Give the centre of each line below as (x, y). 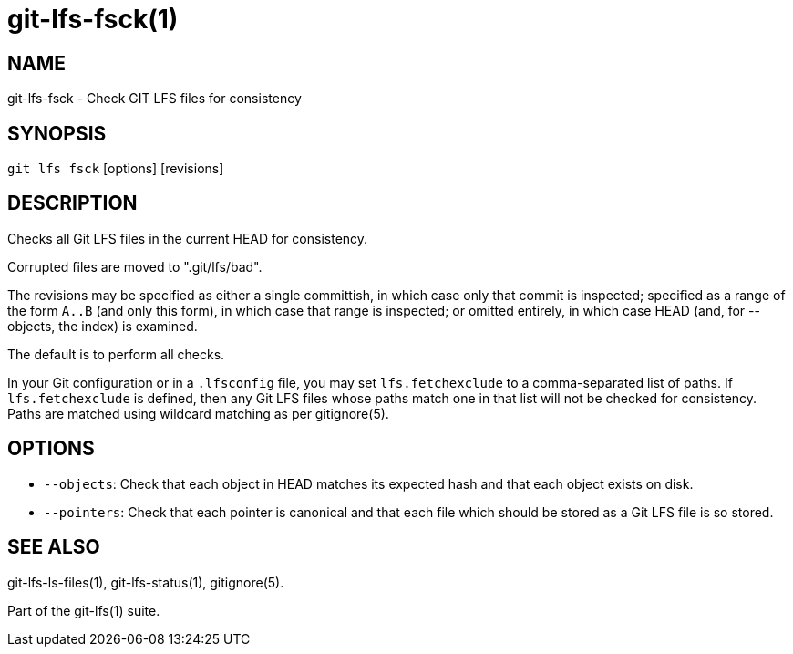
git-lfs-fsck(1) (93, 19)
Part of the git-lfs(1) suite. (84, 610)
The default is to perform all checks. (116, 354)
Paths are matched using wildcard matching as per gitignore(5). (198, 413)
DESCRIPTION (72, 203)
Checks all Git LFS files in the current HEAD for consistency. (188, 238)
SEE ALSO (54, 547)
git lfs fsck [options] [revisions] (116, 169)
